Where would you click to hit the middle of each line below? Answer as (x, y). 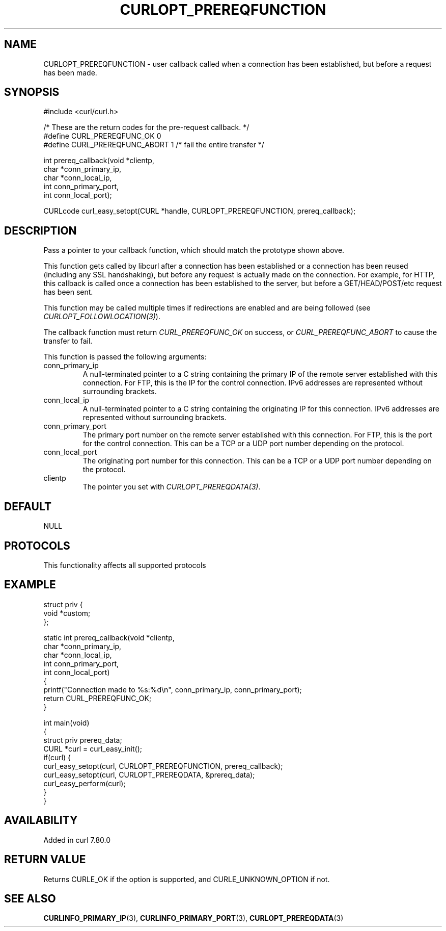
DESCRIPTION (40, 230)
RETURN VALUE (45, 860)
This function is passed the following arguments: (125, 357)
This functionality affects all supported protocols (125, 565)
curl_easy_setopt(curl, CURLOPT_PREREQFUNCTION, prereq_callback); (163, 766)
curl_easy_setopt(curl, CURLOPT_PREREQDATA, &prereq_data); (149, 774)
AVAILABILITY (41, 820)
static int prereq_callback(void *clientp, (109, 637)
